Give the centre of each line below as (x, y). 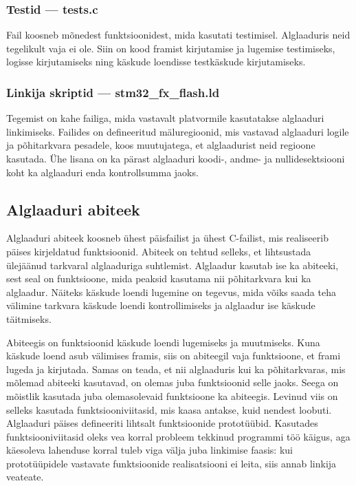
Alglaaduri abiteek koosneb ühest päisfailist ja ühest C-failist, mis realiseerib (167, 238)
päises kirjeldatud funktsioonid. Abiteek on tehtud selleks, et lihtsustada (159, 251)
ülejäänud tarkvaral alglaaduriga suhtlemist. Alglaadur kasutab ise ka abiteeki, (173, 265)
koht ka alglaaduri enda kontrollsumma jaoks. (102, 172)
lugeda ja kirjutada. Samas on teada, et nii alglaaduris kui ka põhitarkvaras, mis (176, 369)
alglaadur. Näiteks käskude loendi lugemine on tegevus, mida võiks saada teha (171, 292)
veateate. (25, 477)
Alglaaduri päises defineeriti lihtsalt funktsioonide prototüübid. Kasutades (162, 423)
